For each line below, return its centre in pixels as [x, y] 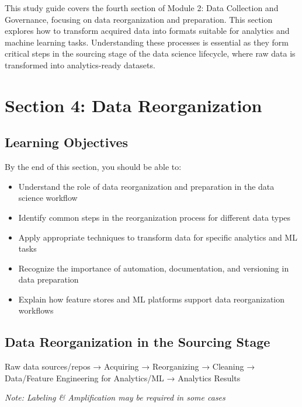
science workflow [48, 198]
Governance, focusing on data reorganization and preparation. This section [139, 19]
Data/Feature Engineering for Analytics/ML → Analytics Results [123, 378]
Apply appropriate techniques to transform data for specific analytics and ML [158, 237]
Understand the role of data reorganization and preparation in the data [146, 186]
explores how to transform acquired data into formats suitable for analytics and [147, 31]
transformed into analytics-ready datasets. [80, 65]
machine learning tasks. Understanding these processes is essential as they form [147, 42]
